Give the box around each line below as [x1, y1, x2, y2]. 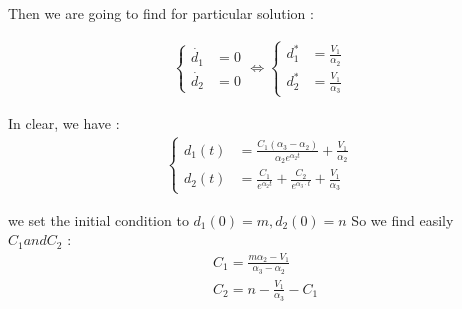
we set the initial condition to [8, 209, 189, 230]
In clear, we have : [8, 112, 120, 133]
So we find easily [351, 209, 454, 230]
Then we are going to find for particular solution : [8, 3, 314, 23]
